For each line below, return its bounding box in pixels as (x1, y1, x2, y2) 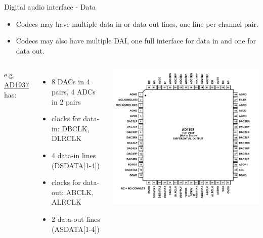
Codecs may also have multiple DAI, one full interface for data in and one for (16, 35, 256, 46)
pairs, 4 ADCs (52, 86, 96, 97)
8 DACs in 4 (52, 76, 90, 87)
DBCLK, (62, 123, 90, 133)
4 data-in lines (52, 150, 96, 160)
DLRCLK (52, 133, 82, 144)
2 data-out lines (52, 213, 100, 224)
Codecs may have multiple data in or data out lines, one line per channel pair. (16, 18, 258, 29)
